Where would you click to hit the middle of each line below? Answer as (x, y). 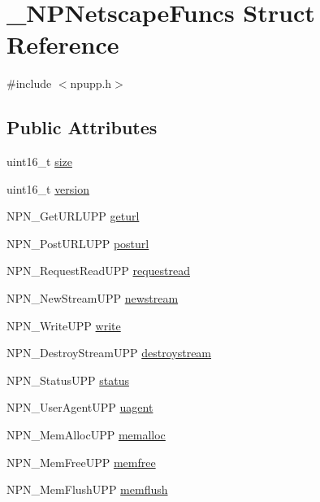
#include (29, 83)
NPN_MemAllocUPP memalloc (86, 435)
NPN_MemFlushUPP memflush (87, 489)
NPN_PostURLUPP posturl (78, 243)
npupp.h (91, 83)
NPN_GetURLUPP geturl (73, 216)
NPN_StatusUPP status (68, 380)
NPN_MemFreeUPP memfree (81, 462)
